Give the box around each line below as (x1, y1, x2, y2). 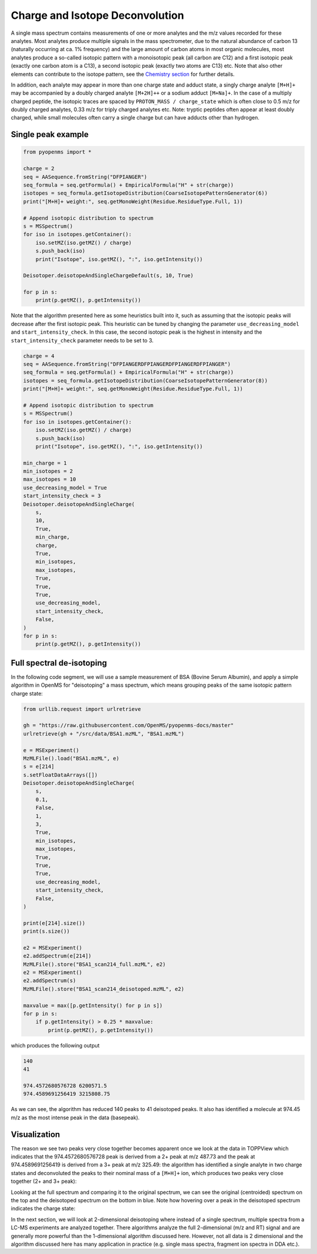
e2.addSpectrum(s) (23, 977, 76, 984)
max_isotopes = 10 (23, 476, 76, 483)
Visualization (11, 1129, 60, 1139)
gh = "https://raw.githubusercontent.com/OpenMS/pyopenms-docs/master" (23, 722, 234, 729)
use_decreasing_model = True (23, 484, 107, 491)
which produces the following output (11, 1042, 100, 1049)
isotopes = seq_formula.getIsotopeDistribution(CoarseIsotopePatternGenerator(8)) (23, 377, 268, 384)
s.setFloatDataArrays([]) (23, 771, 98, 778)
